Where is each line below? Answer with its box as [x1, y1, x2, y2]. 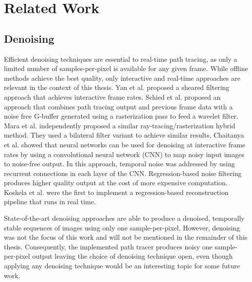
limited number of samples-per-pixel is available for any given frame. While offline [4, 63, 248, 73]
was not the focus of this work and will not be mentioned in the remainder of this [4, 232, 248, 242]
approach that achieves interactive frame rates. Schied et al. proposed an [4, 91, 221, 102]
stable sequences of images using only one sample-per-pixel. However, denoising [4, 222, 240, 232]
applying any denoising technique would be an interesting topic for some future [4, 261, 240, 271]
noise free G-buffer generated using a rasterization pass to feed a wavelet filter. [4, 111, 238, 121]
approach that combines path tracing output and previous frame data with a [4, 101, 233, 111]
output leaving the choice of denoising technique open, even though [32, 251, 233, 261]
